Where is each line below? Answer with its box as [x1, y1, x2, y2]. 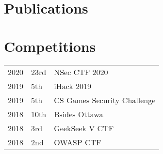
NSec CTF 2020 [54, 66, 108, 77]
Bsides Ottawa [54, 108, 103, 120]
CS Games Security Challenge [54, 94, 156, 106]
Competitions [4, 36, 96, 56]
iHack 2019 [54, 80, 92, 92]
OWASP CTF [54, 136, 101, 148]
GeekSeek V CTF [54, 122, 114, 134]
